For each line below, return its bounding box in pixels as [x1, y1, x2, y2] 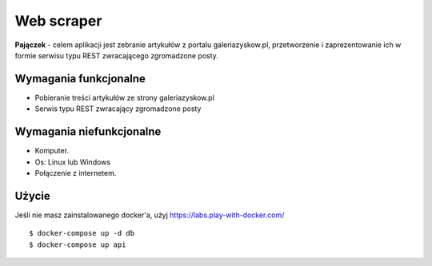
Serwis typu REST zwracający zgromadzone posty [34, 104, 202, 113]
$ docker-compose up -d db [29, 228, 135, 238]
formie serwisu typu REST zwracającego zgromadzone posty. [14, 50, 219, 60]
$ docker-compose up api [29, 240, 126, 249]
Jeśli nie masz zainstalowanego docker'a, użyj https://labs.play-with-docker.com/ [14, 210, 285, 220]
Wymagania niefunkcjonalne [14, 125, 162, 139]
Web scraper [14, 12, 102, 30]
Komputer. [34, 146, 70, 156]
